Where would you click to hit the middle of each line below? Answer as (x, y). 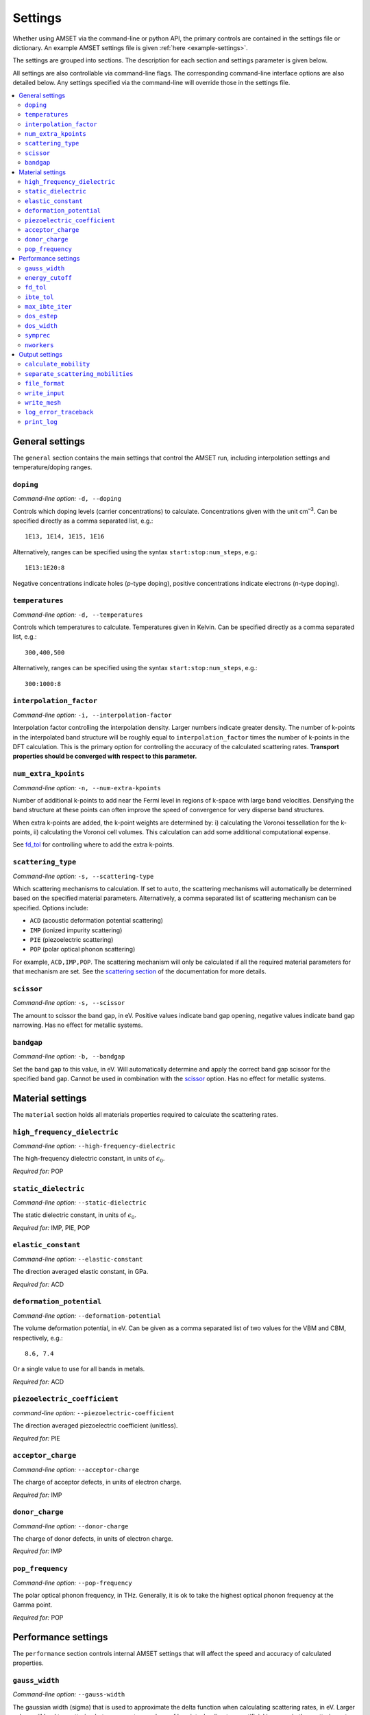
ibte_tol (39, 297)
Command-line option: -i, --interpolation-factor (92, 715)
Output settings (41, 355)
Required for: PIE (37, 1438)
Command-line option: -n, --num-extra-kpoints (87, 788)
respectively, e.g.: (38, 1338)
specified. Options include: (51, 908)
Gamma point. (33, 1605)
